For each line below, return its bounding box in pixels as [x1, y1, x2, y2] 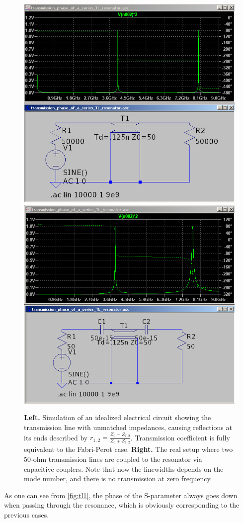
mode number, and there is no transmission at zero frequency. [24, 473, 212, 484]
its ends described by [24, 432, 88, 442]
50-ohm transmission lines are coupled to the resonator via [24, 454, 202, 464]
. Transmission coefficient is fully [131, 432, 230, 442]
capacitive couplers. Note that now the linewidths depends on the [24, 463, 224, 474]
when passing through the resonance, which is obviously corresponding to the [4, 500, 240, 510]
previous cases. [4, 510, 49, 520]
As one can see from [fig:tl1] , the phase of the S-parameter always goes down [4, 490, 238, 500]
